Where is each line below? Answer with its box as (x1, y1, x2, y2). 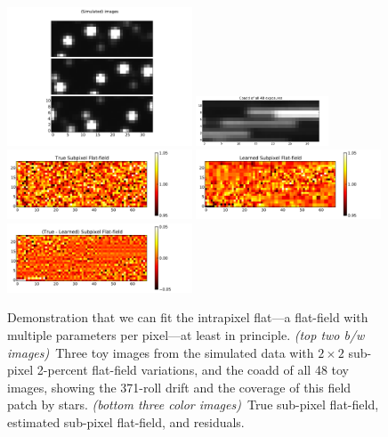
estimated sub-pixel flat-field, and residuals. (7, 412, 245, 431)
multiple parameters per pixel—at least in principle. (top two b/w (7, 326, 365, 344)
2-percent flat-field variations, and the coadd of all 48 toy (36, 360, 350, 379)
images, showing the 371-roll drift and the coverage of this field (7, 377, 352, 396)
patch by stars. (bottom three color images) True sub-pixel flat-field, (7, 395, 379, 414)
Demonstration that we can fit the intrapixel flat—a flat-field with (7, 308, 368, 327)
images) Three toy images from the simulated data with (7, 343, 314, 361)
